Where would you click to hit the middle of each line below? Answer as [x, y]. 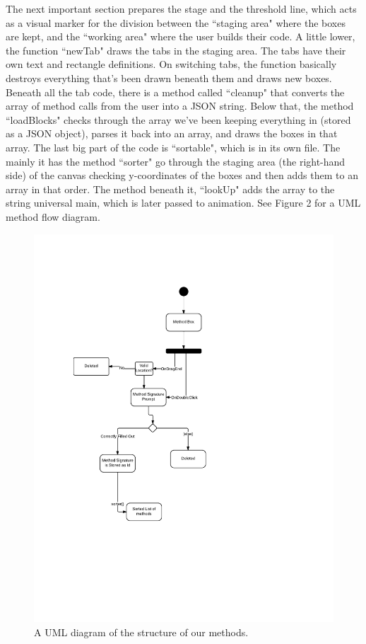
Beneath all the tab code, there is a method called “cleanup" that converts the [175, 92]
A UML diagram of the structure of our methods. [141, 632]
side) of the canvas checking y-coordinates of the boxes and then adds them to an [182, 175]
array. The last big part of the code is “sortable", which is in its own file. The [173, 147]
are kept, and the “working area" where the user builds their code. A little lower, [181, 36]
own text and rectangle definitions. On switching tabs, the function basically [171, 64]
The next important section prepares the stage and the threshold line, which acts [181, 8]
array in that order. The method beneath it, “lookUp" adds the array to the [170, 189]
